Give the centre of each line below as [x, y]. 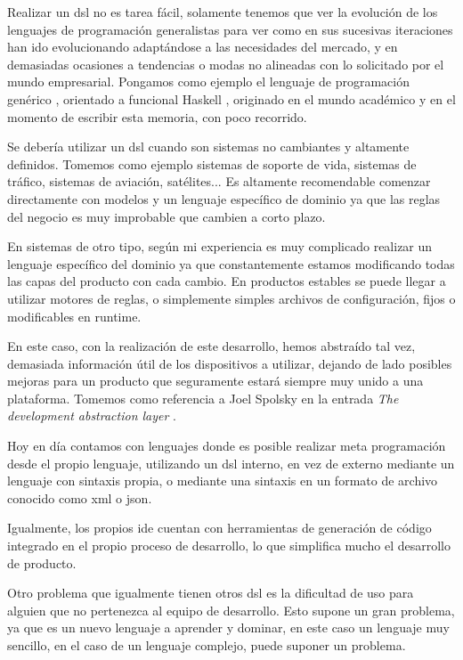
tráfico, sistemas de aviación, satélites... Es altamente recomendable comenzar [219, 181]
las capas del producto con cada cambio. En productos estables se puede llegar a [227, 281]
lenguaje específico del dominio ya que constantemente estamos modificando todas [231, 263]
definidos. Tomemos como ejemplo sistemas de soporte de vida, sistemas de [212, 163]
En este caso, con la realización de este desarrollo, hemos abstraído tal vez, [211, 346]
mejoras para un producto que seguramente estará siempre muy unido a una [215, 381]
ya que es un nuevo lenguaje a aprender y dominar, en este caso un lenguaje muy [228, 627]
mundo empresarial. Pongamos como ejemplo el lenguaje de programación [208, 81]
